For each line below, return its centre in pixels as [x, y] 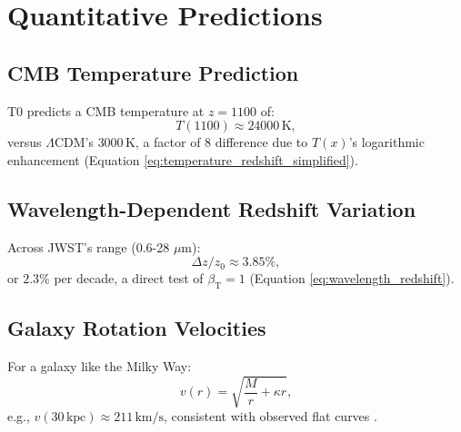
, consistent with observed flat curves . [271, 416]
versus [25, 142]
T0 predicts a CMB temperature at [106, 110]
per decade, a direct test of [129, 278]
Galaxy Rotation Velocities [137, 328]
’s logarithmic [386, 142]
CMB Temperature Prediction [153, 72]
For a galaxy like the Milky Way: [100, 366]
